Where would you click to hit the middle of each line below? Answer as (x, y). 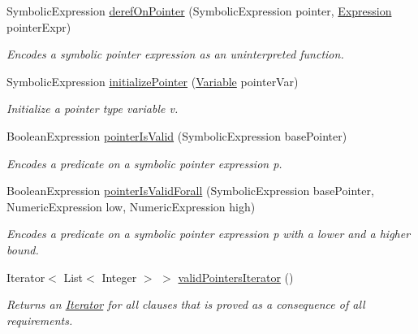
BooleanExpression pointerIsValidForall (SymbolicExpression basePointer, (190, 191)
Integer (119, 277)
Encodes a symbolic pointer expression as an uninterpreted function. (175, 54)
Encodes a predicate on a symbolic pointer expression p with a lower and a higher (209, 234)
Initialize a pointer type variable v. (93, 108)
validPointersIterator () (236, 277)
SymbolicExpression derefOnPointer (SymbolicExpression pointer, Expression (199, 11)
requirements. (40, 320)
